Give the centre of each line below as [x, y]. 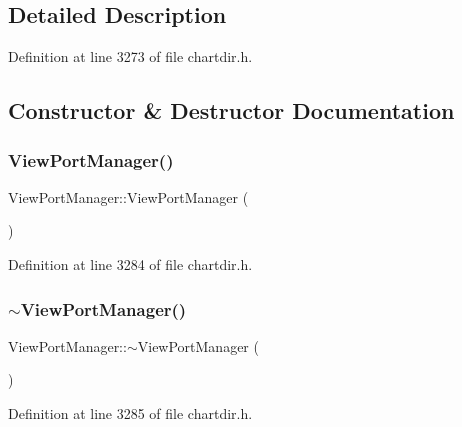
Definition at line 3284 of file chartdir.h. [130, 263]
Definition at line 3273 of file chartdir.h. [130, 56]
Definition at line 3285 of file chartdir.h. [130, 412]
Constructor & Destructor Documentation [231, 110]
